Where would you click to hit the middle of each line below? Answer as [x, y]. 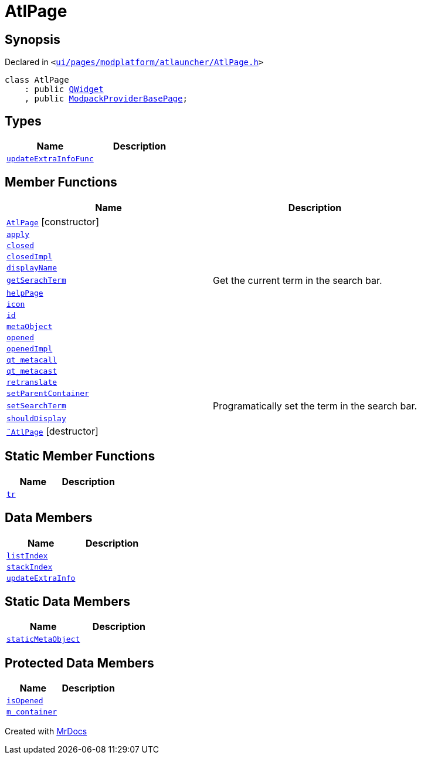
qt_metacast [32, 371]
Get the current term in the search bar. [298, 280]
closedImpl [30, 256]
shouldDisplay [36, 418]
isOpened [25, 701]
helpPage [25, 293]
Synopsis [33, 39]
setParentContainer [48, 393]
